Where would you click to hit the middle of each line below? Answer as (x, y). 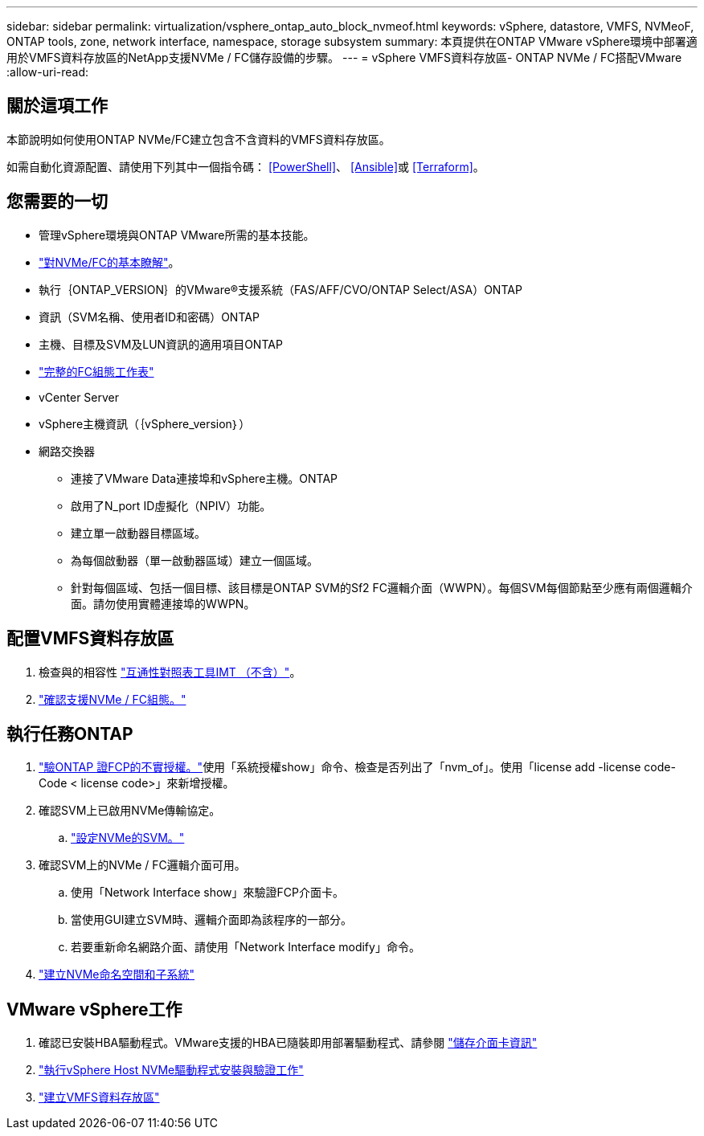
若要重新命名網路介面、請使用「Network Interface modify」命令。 (246, 947)
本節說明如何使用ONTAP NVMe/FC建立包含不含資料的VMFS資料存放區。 (199, 139)
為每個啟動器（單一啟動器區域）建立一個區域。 (194, 560)
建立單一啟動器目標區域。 (138, 533)
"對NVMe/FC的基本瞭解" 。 (109, 262)
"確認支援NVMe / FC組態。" (113, 699)
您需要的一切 (57, 202)
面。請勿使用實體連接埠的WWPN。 (163, 603)
